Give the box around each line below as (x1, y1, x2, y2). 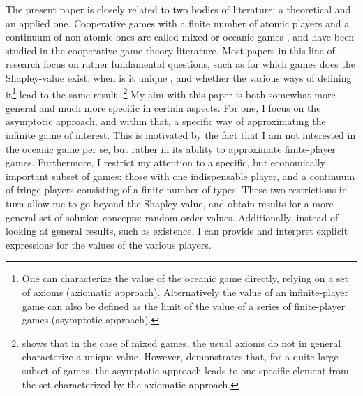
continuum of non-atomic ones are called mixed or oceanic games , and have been (6, 29, 355, 44)
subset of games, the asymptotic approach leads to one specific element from (22, 362, 349, 377)
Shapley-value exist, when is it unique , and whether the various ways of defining (6, 70, 352, 85)
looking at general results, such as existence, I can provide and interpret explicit (6, 223, 348, 238)
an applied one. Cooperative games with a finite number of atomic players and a (6, 15, 350, 30)
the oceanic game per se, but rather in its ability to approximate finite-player (6, 141, 336, 156)
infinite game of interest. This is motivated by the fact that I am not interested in (6, 128, 356, 142)
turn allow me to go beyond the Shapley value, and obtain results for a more (6, 196, 334, 210)
